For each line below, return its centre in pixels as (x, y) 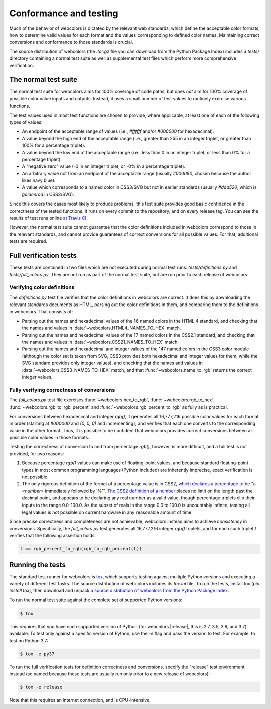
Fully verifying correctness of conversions (62, 390)
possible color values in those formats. (49, 438)
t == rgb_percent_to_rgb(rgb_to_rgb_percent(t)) (81, 549)
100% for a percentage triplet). (53, 145)
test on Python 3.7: (29, 640)
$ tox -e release (41, 687)
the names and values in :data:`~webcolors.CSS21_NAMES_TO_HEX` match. (100, 342)
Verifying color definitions (42, 287)
